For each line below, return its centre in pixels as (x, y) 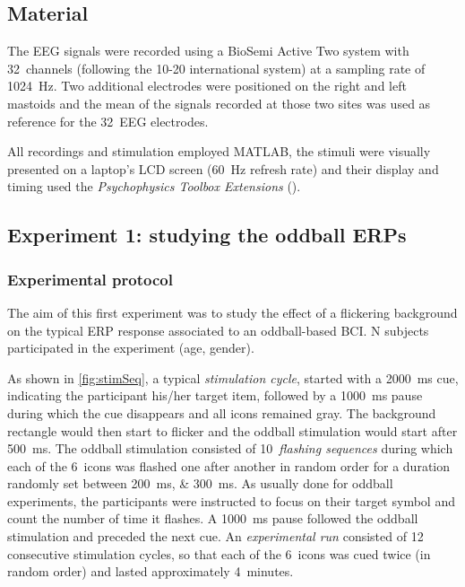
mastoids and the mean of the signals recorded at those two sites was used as (219, 103)
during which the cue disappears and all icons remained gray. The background (222, 412)
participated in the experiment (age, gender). (131, 348)
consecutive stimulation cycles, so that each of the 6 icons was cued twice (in (219, 553)
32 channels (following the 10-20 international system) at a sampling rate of (216, 68)
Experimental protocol (90, 279)
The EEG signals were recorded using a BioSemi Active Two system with (208, 51)
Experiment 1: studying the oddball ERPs (207, 235)
